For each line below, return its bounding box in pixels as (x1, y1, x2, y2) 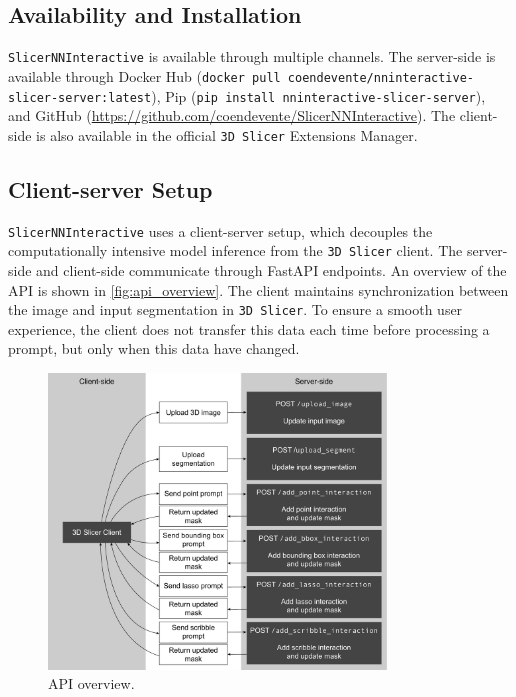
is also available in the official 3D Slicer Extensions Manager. (36, 124, 418, 145)
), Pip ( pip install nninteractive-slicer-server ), (151, 85, 486, 106)
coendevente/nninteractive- (287, 70, 475, 85)
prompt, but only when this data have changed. (8, 338, 300, 359)
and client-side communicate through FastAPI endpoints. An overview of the (36, 259, 507, 280)
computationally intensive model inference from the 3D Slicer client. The (8, 240, 463, 261)
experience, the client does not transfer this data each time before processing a (8, 318, 490, 339)
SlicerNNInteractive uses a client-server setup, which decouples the (8, 220, 433, 241)
